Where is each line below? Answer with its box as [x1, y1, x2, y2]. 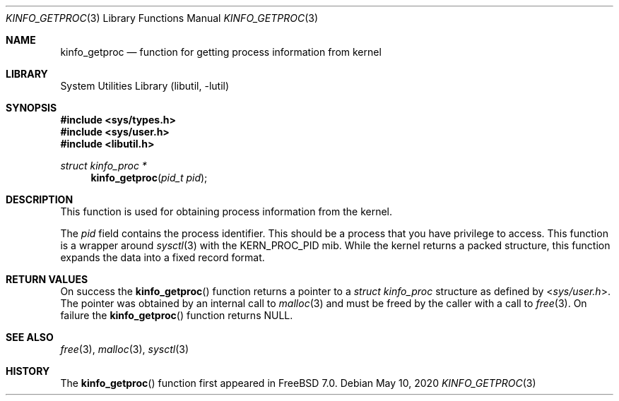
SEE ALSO [6, 331, 54, 343]
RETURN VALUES [6, 273, 88, 285]
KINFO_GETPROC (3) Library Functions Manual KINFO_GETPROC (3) [6, 12, 319, 24]
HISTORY [6, 365, 50, 377]
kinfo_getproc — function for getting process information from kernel [60, 46, 382, 58]
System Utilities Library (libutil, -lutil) [60, 80, 230, 92]
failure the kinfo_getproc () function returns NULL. [60, 309, 293, 321]
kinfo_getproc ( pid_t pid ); [90, 172, 208, 184]
